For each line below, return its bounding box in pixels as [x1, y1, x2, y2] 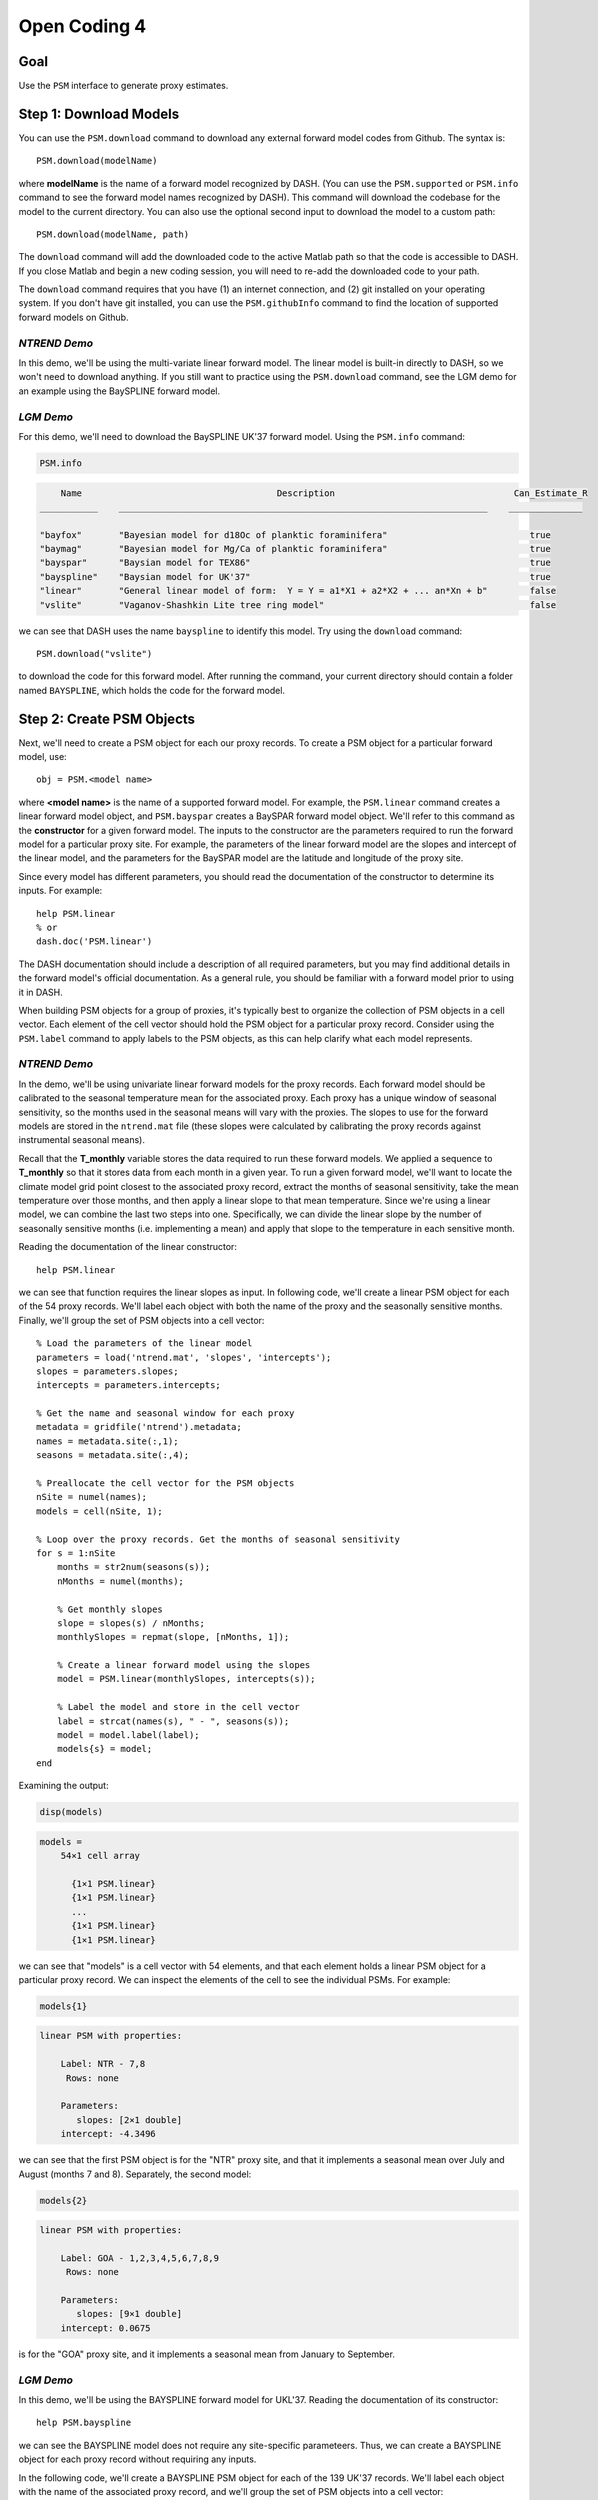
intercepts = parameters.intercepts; [36, 1380, 222, 1391]
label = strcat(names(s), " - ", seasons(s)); [56, 1715, 290, 1727]
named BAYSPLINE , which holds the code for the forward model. [18, 684, 285, 696]
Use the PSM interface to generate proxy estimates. [18, 80, 229, 92]
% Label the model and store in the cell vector [56, 1701, 300, 1713]
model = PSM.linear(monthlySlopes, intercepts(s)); [56, 1673, 316, 1685]
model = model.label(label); [56, 1730, 200, 1741]
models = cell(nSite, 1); [36, 1505, 164, 1517]
